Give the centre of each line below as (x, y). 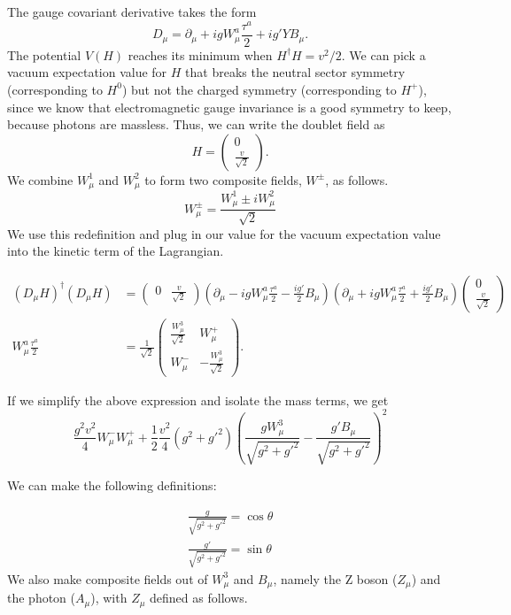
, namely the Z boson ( (335, 578)
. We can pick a (383, 54)
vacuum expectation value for (87, 72)
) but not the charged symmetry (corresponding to (259, 89)
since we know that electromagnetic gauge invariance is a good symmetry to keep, (229, 107)
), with (109, 598)
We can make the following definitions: (112, 485)
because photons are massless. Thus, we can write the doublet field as (196, 124)
